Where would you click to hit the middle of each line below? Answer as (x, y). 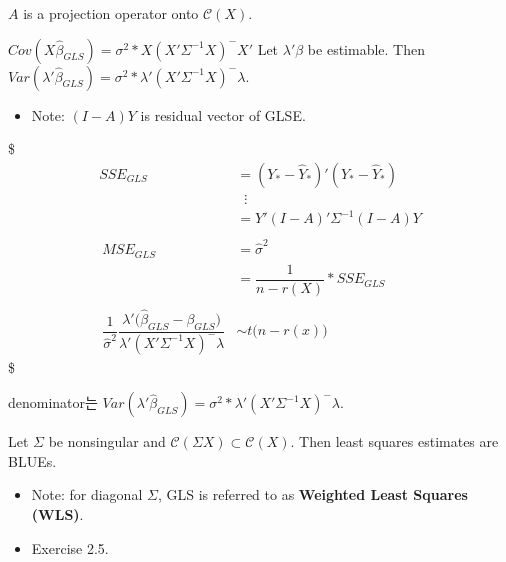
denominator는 (53, 402)
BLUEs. (32, 460)
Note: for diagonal (87, 494)
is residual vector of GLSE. (223, 114)
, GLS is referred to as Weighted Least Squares (312, 494)
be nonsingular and (107, 441)
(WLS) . (57, 514)
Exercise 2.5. (70, 547)
